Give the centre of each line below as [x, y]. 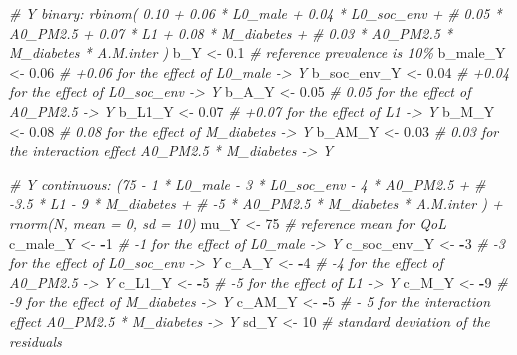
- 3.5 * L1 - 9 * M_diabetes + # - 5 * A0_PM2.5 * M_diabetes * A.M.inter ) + [256, 203]
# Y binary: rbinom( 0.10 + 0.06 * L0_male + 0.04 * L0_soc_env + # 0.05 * [255, 13]
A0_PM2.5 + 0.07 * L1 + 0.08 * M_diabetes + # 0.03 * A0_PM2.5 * [231, 32]
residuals [35, 340]
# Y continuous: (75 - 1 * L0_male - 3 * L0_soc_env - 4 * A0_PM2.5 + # [247, 183]
